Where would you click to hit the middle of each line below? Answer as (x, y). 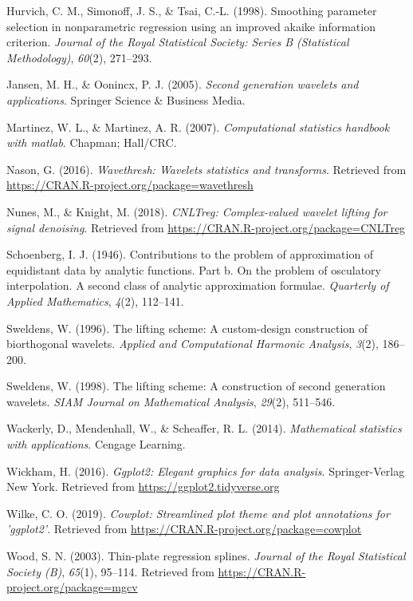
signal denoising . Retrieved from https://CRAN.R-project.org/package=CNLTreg (206, 227)
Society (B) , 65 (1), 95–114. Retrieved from (110, 571)
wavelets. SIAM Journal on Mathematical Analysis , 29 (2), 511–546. (171, 401)
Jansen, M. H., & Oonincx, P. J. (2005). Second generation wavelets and (183, 84)
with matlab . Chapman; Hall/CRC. (92, 142)
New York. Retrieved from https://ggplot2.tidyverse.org (143, 486)
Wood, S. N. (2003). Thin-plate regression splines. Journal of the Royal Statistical (206, 556)
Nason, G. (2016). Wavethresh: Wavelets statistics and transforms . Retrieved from (206, 169)
